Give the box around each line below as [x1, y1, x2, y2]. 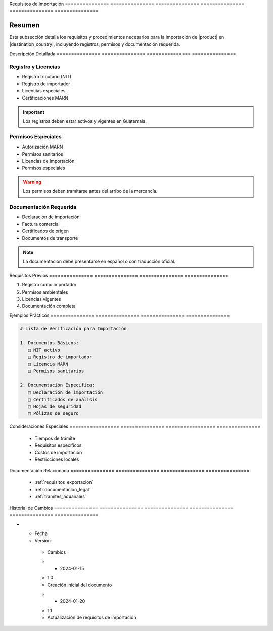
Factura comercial [22, 221, 60, 227]
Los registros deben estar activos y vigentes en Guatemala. [23, 118, 147, 124]
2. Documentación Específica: [20, 382, 95, 388]
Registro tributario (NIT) [22, 74, 72, 80]
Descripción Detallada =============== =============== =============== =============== [9, 51, 236, 57]
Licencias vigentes [22, 296, 61, 302]
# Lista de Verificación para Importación [20, 326, 127, 331]
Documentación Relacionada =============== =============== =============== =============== [9, 468, 250, 474]
